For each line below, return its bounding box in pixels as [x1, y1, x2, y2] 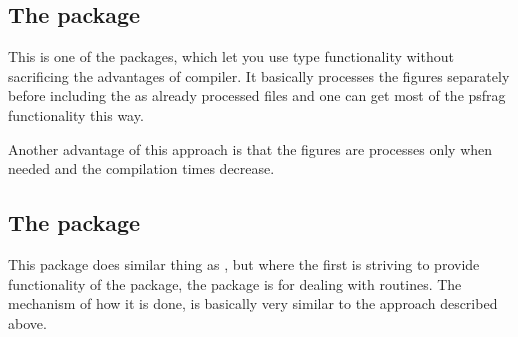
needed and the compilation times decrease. [8, 158, 275, 179]
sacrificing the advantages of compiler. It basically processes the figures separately [8, 65, 510, 86]
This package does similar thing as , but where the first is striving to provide [8, 253, 480, 274]
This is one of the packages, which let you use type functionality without [8, 46, 454, 67]
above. [8, 312, 47, 333]
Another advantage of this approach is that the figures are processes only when [8, 138, 493, 159]
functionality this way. [8, 104, 144, 125]
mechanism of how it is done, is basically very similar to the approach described [8, 293, 498, 314]
